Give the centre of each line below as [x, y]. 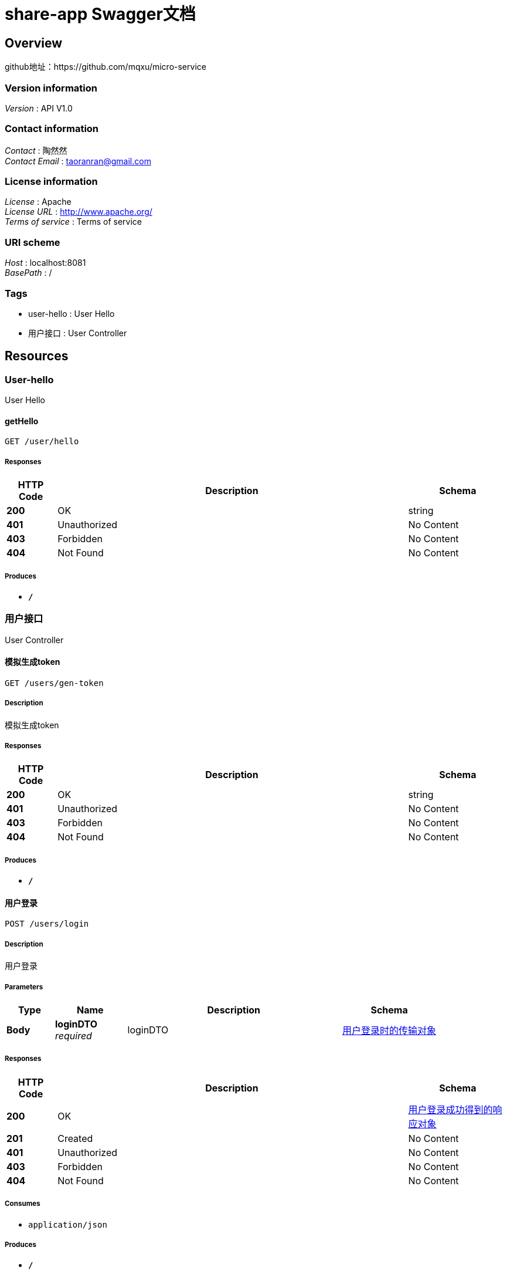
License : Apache [38, 202]
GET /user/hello [42, 442]
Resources [37, 356]
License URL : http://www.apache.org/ [79, 212]
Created [75, 1138]
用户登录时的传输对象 [389, 1031]
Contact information [52, 129]
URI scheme [33, 242]
